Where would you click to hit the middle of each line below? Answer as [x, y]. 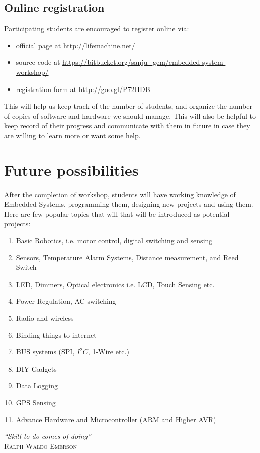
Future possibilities [71, 170]
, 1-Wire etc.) [108, 352]
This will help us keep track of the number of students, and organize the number [128, 106]
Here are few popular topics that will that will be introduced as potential [117, 213]
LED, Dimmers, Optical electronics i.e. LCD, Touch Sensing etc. [115, 284]
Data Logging [37, 385]
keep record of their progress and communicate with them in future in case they [127, 125]
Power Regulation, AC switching [66, 301]
